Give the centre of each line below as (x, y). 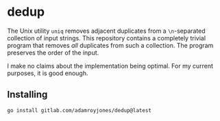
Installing (27, 95)
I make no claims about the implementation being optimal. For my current (110, 66)
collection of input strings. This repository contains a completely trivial (107, 38)
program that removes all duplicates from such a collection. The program (110, 45)
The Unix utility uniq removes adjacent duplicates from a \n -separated (106, 31)
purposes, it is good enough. (48, 73)
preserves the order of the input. (53, 53)
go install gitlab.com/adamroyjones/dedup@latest (80, 110)
